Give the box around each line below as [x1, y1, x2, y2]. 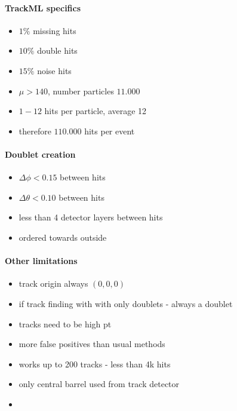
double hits [37, 44, 78, 57]
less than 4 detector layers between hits [19, 211, 163, 223]
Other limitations [5, 254, 78, 267]
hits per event [84, 124, 135, 137]
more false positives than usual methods [19, 338, 165, 350]
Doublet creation [5, 148, 76, 160]
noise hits [37, 64, 72, 76]
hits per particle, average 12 [44, 105, 147, 117]
